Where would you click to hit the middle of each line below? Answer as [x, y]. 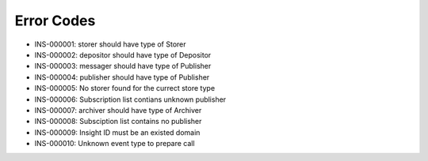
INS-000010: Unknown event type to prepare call [115, 144]
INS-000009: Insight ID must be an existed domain [117, 132]
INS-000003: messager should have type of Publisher [123, 66]
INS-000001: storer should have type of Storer [110, 44]
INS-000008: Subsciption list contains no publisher [118, 122]
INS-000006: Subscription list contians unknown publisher [130, 99]
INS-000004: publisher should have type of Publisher [122, 77]
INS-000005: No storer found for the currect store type [125, 88]
